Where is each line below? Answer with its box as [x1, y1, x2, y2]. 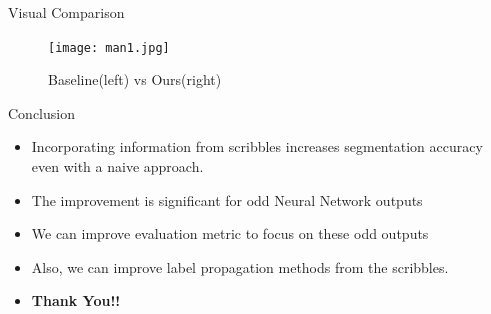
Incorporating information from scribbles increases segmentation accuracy [31, 136, 483, 157]
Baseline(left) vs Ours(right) [48, 69, 222, 90]
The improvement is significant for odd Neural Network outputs [31, 189, 423, 210]
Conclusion [8, 102, 75, 123]
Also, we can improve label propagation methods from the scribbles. [31, 256, 449, 277]
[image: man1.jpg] [48, 40, 170, 55]
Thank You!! [31, 290, 121, 311]
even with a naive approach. [31, 156, 204, 177]
